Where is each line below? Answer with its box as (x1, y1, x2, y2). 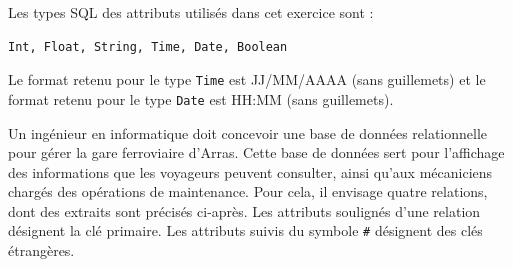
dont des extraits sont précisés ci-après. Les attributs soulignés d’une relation (8, 200, 481, 221)
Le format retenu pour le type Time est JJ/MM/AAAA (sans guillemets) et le (8, 69, 486, 90)
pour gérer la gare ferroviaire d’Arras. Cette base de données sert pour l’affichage (8, 142, 505, 163)
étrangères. (8, 240, 75, 261)
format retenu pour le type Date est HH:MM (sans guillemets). (8, 88, 394, 109)
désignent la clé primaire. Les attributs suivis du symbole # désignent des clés (8, 220, 483, 241)
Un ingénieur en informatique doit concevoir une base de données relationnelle (8, 122, 488, 143)
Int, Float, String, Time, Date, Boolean (8, 39, 288, 54)
